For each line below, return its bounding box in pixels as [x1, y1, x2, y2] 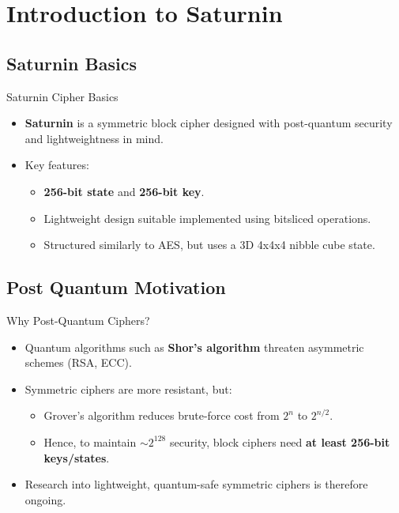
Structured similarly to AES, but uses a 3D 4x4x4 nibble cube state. [43, 236, 375, 253]
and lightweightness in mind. [24, 130, 164, 146]
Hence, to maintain [43, 433, 137, 450]
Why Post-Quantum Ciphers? [6, 311, 150, 328]
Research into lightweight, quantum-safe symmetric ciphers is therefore [24, 476, 368, 492]
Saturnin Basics [6, 51, 137, 75]
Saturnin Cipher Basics [6, 88, 119, 104]
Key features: [24, 157, 89, 173]
